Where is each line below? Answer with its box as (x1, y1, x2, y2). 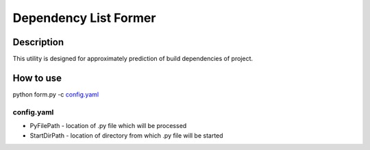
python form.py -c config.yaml (12, 90, 99, 99)
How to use (12, 72, 62, 84)
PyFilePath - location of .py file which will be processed (29, 122, 187, 130)
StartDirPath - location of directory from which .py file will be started (29, 131, 223, 140)
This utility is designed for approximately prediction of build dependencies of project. (12, 55, 254, 63)
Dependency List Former (12, 10, 156, 25)
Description (12, 36, 64, 48)
